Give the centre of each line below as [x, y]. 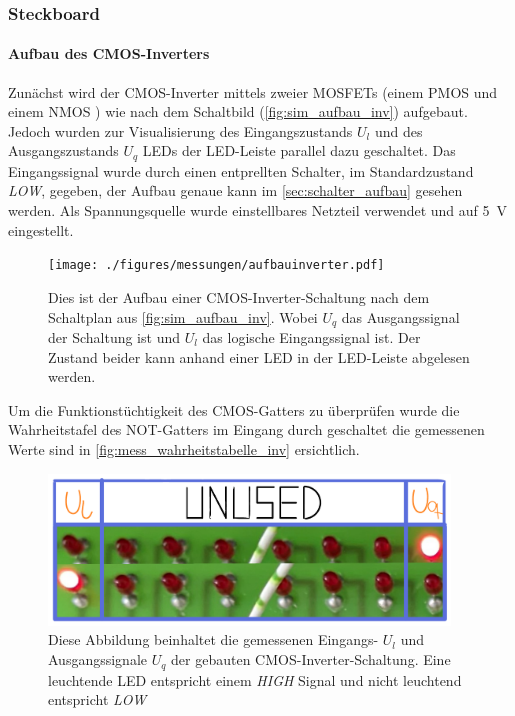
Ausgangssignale [98, 659]
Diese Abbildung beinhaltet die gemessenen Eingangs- [213, 639]
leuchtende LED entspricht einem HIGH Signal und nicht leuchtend [255, 679]
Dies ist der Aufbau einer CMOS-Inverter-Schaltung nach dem [239, 296]
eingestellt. [41, 229]
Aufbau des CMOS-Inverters [109, 53]
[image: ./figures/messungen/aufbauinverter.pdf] [216, 265]
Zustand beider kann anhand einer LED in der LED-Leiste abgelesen [259, 356]
